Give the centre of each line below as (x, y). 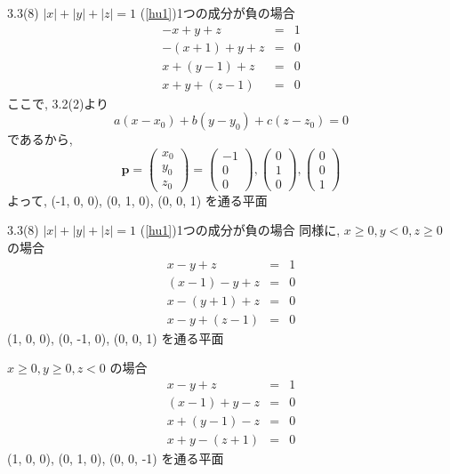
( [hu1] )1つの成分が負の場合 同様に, (240, 230)
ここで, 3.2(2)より (58, 103)
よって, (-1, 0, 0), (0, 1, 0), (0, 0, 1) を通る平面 (137, 200)
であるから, (40, 139)
